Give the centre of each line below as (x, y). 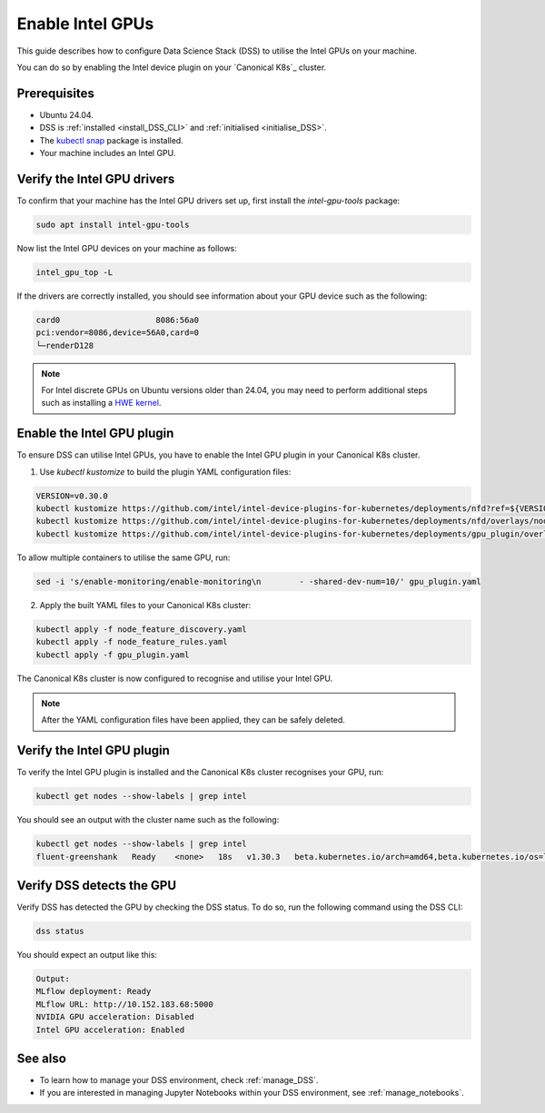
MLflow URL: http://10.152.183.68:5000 (124, 1004)
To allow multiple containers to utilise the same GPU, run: (124, 557)
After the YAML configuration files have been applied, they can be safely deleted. (193, 720)
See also (42, 1059)
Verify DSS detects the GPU (97, 885)
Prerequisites (55, 93)
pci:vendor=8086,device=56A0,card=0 (118, 333)
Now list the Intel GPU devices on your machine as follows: (127, 248)
